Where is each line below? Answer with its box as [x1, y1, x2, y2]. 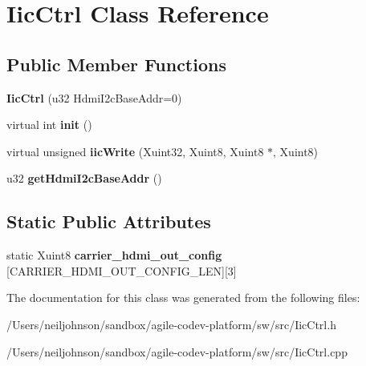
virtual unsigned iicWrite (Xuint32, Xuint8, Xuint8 [6, 143, 264, 159]
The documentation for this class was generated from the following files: [6, 289, 360, 306]
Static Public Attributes [6, 209, 211, 234]
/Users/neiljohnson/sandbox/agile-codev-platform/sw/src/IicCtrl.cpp [6, 343, 348, 360]
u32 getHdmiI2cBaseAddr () [6, 170, 162, 187]
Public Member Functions [6, 51, 226, 76]
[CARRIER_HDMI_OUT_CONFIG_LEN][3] [6, 262, 237, 279]
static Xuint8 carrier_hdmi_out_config [6, 247, 222, 263]
